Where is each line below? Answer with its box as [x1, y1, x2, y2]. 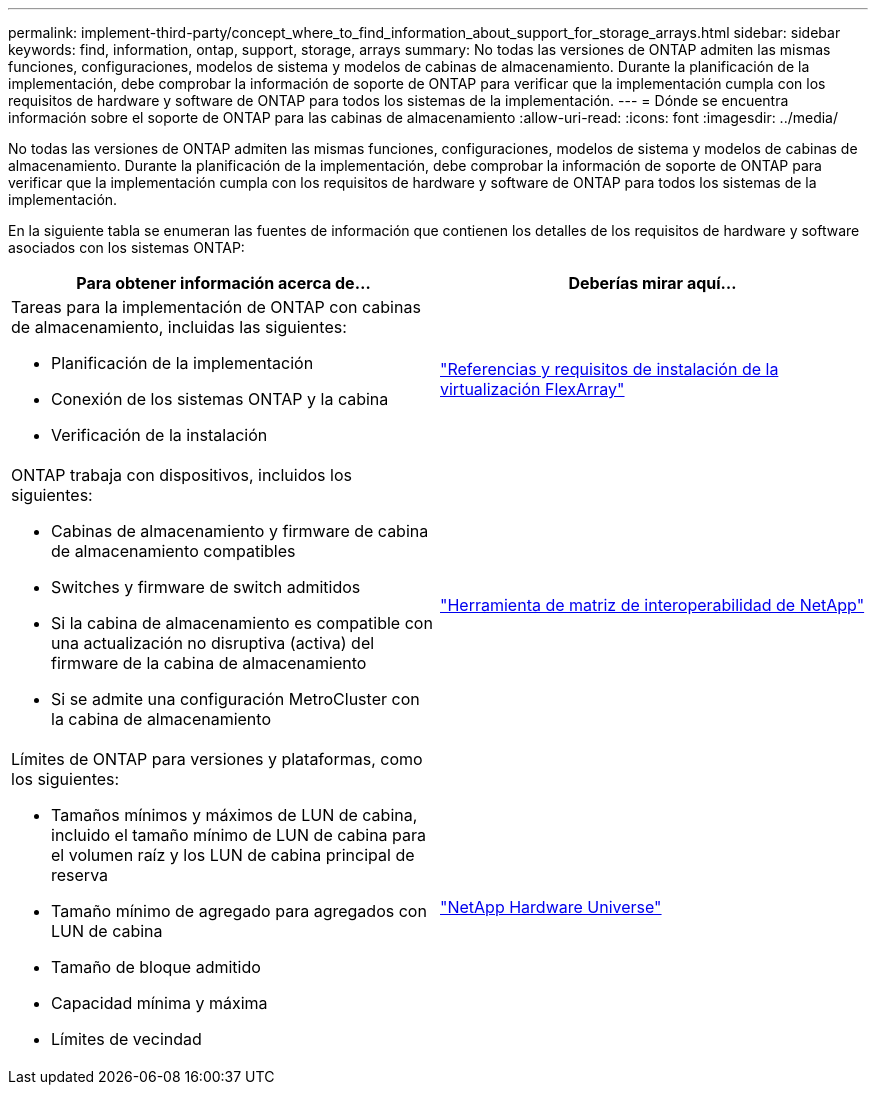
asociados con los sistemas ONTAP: [8, 239, 245, 256]
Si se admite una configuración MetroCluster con [51, 689, 420, 709]
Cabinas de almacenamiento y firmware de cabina [51, 521, 429, 541]
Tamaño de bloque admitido [51, 957, 261, 977]
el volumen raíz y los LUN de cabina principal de [51, 845, 415, 865]
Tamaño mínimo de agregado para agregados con [51, 901, 427, 921]
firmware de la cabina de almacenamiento [51, 653, 367, 673]
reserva [51, 865, 109, 885]
